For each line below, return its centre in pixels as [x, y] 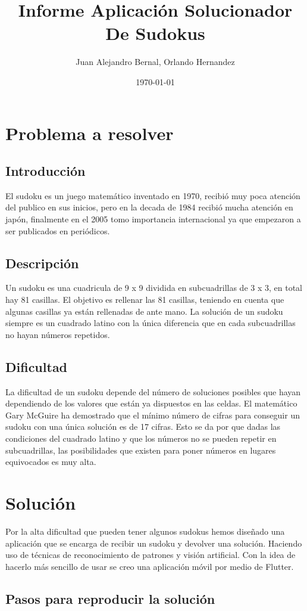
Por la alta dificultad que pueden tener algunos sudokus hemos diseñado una [145, 531]
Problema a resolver [90, 133]
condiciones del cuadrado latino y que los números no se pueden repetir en [141, 438]
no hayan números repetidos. [58, 334]
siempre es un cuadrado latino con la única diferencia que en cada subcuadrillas [151, 323]
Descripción [42, 263]
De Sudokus [155, 33]
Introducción [46, 171]
